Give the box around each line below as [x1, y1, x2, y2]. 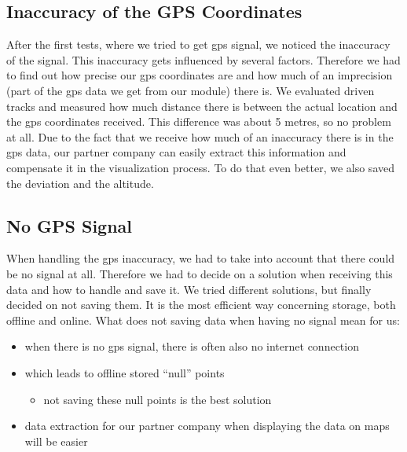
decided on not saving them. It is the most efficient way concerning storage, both [6, 296, 396, 313]
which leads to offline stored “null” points [24, 364, 225, 380]
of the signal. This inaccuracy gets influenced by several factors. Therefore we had [6, 51, 401, 68]
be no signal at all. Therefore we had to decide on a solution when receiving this [6, 265, 393, 281]
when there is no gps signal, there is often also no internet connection [24, 338, 359, 355]
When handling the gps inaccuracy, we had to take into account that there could [6, 250, 395, 266]
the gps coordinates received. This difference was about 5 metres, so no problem [6, 113, 391, 130]
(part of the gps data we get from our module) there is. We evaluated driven [6, 82, 375, 98]
